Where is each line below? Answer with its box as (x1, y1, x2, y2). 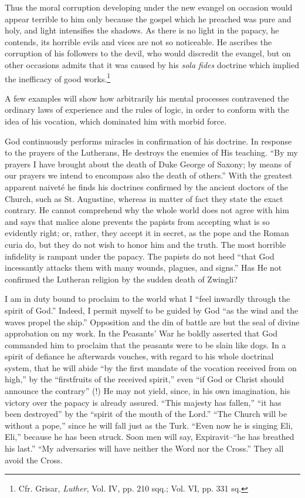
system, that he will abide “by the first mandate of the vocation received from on (5, 361, 297, 373)
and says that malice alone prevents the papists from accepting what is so (5, 215, 270, 227)
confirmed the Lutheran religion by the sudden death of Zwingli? (5, 272, 238, 285)
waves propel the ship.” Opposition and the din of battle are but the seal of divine (5, 315, 300, 328)
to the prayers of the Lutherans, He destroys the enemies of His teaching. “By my (5, 146, 298, 159)
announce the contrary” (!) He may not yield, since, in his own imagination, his (5, 385, 290, 397)
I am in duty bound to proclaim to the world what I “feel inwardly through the (5, 292, 290, 305)
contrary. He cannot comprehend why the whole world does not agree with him (5, 204, 289, 216)
